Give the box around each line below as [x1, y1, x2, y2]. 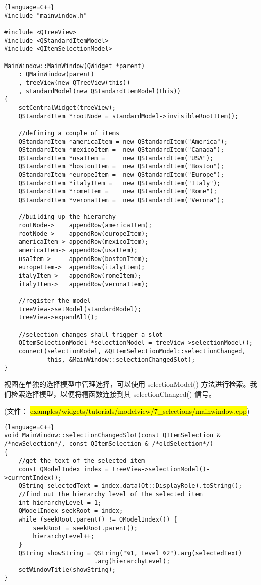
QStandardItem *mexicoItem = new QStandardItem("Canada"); [18, 146, 224, 154]
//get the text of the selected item [18, 457, 145, 465]
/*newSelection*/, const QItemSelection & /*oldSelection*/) [4, 440, 214, 447]
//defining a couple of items [18, 129, 120, 137]
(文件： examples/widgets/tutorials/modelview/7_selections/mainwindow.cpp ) [4, 406, 250, 416]
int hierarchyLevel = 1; [18, 499, 102, 506]
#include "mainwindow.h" [4, 12, 87, 19]
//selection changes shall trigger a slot [18, 331, 163, 338]
